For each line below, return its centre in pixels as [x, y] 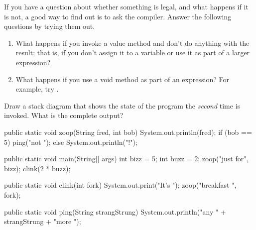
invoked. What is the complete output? [64, 115]
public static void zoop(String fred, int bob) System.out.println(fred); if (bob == [128, 132]
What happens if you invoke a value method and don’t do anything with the [132, 43]
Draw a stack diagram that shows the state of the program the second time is [122, 105]
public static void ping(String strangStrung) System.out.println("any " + [115, 211]
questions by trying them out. [50, 26]
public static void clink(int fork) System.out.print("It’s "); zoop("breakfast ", [120, 185]
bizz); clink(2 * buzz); [37, 168]
